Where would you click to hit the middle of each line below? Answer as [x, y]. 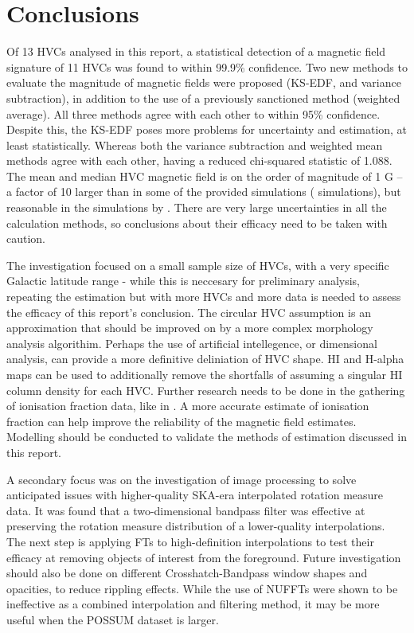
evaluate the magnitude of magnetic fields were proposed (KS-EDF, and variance [204, 82]
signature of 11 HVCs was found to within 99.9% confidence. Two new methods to [207, 66]
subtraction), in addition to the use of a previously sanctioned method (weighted [203, 98]
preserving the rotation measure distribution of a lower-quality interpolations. [196, 526]
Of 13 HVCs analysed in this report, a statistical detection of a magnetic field [196, 51]
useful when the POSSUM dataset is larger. [113, 619]
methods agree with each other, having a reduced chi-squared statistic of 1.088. [199, 160]
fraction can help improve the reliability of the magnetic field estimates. [182, 421]
